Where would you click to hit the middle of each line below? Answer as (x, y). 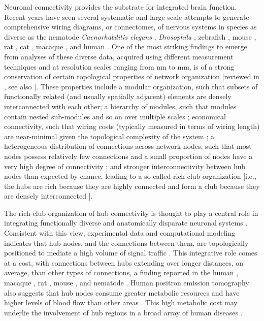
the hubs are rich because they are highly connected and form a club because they (132, 186)
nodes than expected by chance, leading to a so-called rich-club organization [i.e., (130, 176)
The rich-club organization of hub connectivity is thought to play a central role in (131, 213)
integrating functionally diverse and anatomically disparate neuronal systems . (126, 223)
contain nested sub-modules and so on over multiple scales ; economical (115, 116)
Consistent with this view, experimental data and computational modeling (120, 233)
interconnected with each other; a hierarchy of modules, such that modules (120, 106)
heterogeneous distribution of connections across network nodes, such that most (128, 146)
